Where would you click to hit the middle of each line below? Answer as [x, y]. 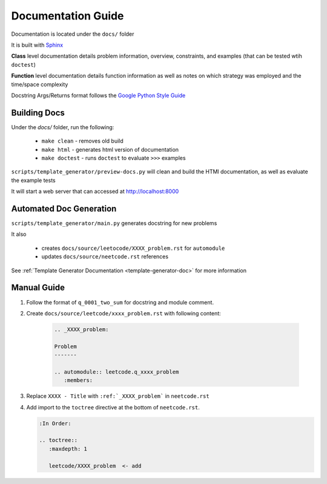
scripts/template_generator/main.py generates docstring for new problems [114, 223]
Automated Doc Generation [64, 208]
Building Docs [38, 113]
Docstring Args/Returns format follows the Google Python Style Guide [98, 95]
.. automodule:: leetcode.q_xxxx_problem [117, 372]
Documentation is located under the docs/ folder [73, 34]
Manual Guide [38, 288]
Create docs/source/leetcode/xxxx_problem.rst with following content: [124, 313]
